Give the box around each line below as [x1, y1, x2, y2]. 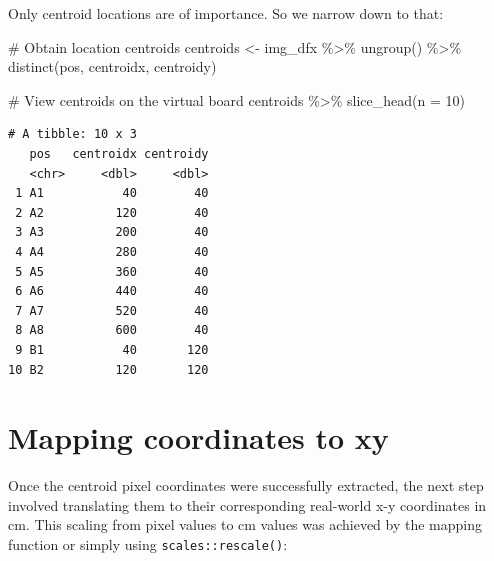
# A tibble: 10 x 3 [8, 127, 137, 142]
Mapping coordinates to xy [8, 417, 389, 458]
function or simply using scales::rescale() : [8, 534, 288, 554]
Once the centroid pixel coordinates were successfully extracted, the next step [8, 475, 484, 496]
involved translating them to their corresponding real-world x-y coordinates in [8, 494, 487, 515]
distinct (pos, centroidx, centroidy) [8, 56, 217, 77]
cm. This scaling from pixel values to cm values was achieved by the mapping [8, 514, 483, 535]
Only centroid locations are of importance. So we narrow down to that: [8, 3, 444, 23]
